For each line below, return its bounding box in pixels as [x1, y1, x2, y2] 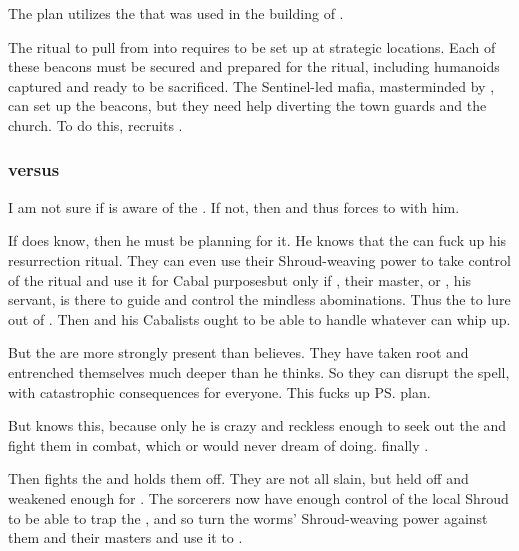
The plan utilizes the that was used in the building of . [8, 3, 344, 23]
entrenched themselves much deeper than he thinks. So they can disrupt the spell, [8, 361, 510, 382]
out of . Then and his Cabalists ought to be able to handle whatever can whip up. [8, 308, 511, 329]
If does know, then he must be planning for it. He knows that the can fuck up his [8, 230, 507, 251]
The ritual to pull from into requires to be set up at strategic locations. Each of [8, 36, 496, 57]
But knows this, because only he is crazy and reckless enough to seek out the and [8, 415, 507, 436]
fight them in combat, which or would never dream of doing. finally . [8, 434, 429, 455]
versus [8, 157, 60, 182]
